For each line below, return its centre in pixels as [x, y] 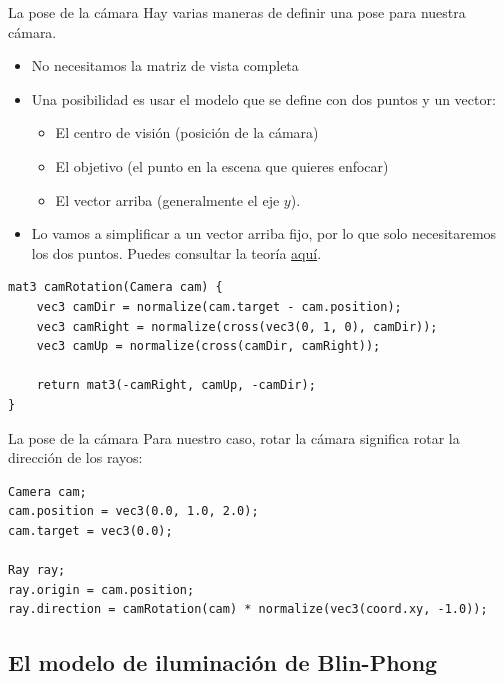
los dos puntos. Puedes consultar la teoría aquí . [176, 252]
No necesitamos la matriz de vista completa [165, 65]
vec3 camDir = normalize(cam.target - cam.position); [219, 306]
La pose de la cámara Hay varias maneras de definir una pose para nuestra [237, 12]
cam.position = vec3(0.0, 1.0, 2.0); [133, 511]
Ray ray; [37, 570]
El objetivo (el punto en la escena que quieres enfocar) [222, 165]
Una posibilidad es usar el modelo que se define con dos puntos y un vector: [263, 98]
